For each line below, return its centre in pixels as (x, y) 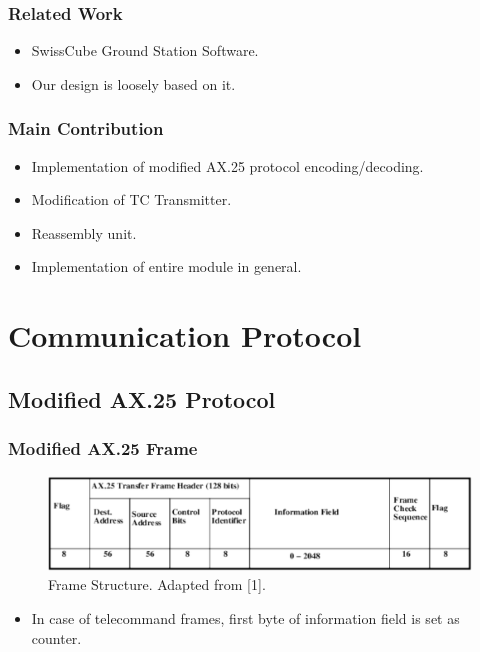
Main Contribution (86, 128)
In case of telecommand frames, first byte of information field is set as (245, 617)
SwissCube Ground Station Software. (145, 50)
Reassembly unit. (84, 232)
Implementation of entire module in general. (166, 266)
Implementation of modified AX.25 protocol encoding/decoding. (227, 165)
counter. (56, 637)
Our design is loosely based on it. (133, 83)
